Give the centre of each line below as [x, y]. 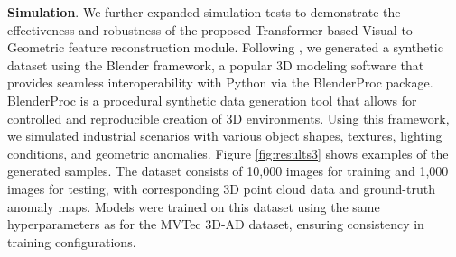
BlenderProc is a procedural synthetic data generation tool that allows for [212, 100]
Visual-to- [390, 29]
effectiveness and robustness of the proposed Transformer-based [183, 29]
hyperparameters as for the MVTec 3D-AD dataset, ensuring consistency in [216, 224]
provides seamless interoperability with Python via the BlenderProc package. [220, 83]
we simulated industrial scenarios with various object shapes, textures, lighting [225, 136]
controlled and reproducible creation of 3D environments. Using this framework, [228, 118]
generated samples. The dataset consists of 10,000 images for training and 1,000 [228, 171]
